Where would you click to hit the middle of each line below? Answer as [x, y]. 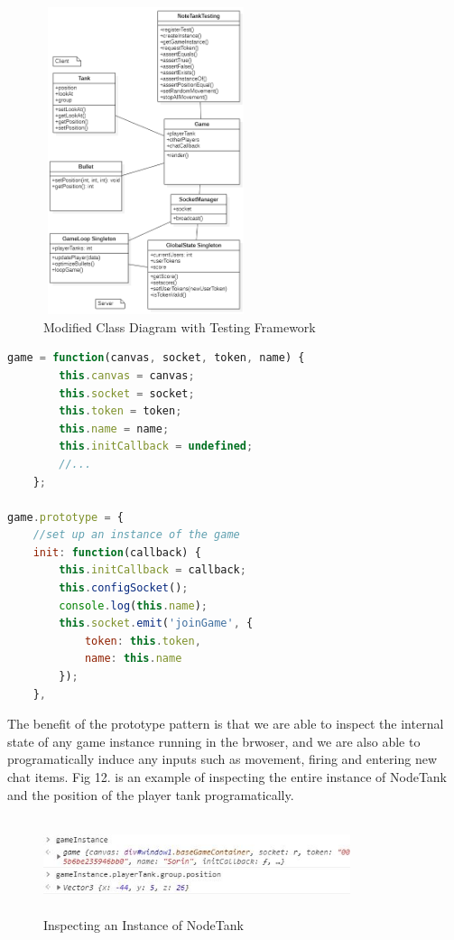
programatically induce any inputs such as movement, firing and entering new [222, 759]
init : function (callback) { [117, 552]
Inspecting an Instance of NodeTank [144, 924]
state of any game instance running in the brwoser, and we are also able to [214, 741]
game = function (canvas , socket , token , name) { [156, 358]
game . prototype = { [65, 517]
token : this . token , [143, 641]
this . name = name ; [114, 428]
